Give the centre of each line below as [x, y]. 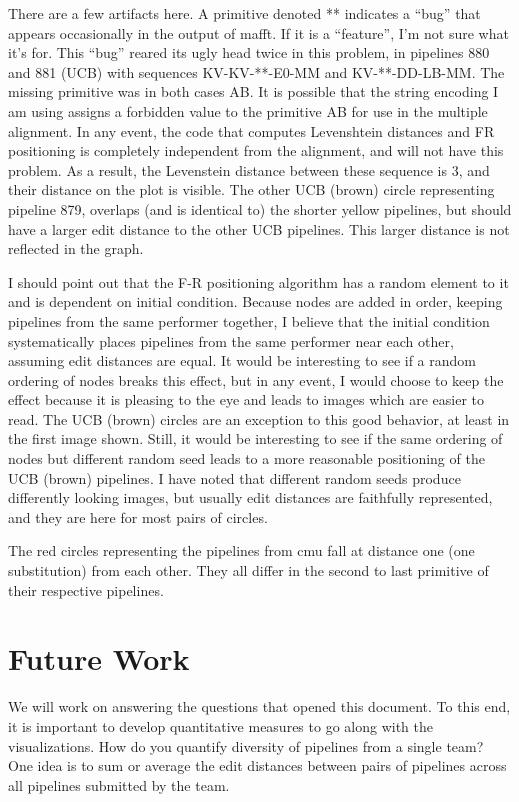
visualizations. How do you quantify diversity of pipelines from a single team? [246, 745]
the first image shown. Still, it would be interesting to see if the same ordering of [255, 438]
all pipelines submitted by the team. [119, 784]
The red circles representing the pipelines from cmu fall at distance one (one [241, 550]
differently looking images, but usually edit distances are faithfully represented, [250, 497]
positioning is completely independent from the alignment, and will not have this [256, 150]
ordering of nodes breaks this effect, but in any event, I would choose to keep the [256, 379]
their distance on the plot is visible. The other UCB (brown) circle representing [251, 189]
